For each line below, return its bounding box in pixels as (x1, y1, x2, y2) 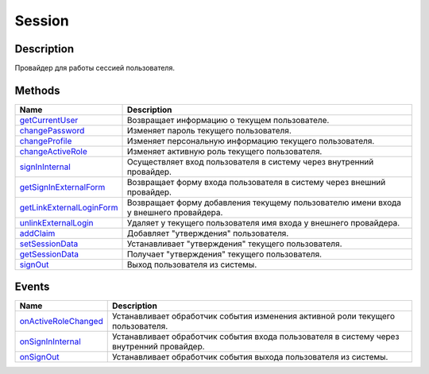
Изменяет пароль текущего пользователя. (126, 125, 292, 136)
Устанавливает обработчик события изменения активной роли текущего (111, 310, 396, 322)
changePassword (19, 125, 85, 136)
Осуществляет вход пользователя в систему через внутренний (126, 156, 374, 167)
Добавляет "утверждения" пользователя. (126, 227, 289, 238)
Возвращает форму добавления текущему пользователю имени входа (126, 197, 401, 208)
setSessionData (19, 238, 79, 249)
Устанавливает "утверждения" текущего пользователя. (126, 238, 342, 249)
